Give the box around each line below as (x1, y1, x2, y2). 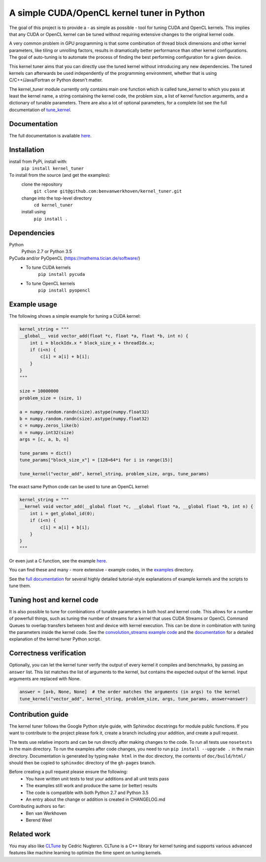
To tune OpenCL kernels (26, 280, 75, 286)
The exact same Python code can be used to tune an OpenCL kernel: (9, 484, 150, 490)
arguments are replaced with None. (9, 676, 81, 682)
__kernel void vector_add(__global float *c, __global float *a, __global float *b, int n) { (19, 504, 254, 509)
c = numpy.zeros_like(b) (19, 423, 80, 429)
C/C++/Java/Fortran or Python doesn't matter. (9, 77, 103, 83)
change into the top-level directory (21, 195, 92, 201)
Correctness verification (9, 649, 86, 658)
